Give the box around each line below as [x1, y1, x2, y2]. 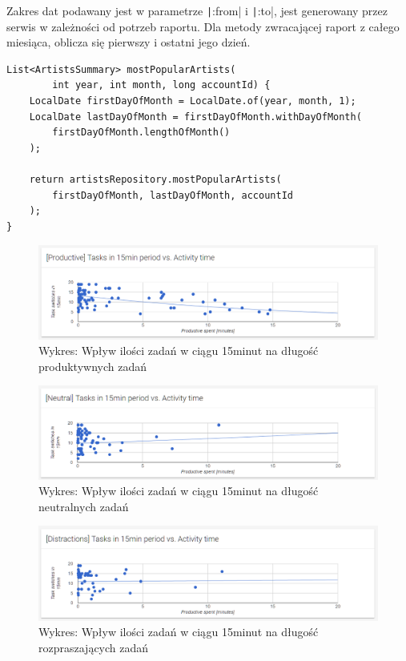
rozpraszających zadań [38, 639, 149, 655]
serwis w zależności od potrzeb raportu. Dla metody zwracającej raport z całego [6, 18, 400, 34]
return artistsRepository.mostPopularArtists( [29, 174, 282, 185]
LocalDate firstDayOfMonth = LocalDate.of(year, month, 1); [29, 95, 356, 107]
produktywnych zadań [38, 357, 147, 374]
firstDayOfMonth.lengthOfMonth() [52, 127, 231, 139]
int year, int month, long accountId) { [52, 79, 271, 91]
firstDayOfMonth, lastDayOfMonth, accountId [52, 189, 293, 201]
